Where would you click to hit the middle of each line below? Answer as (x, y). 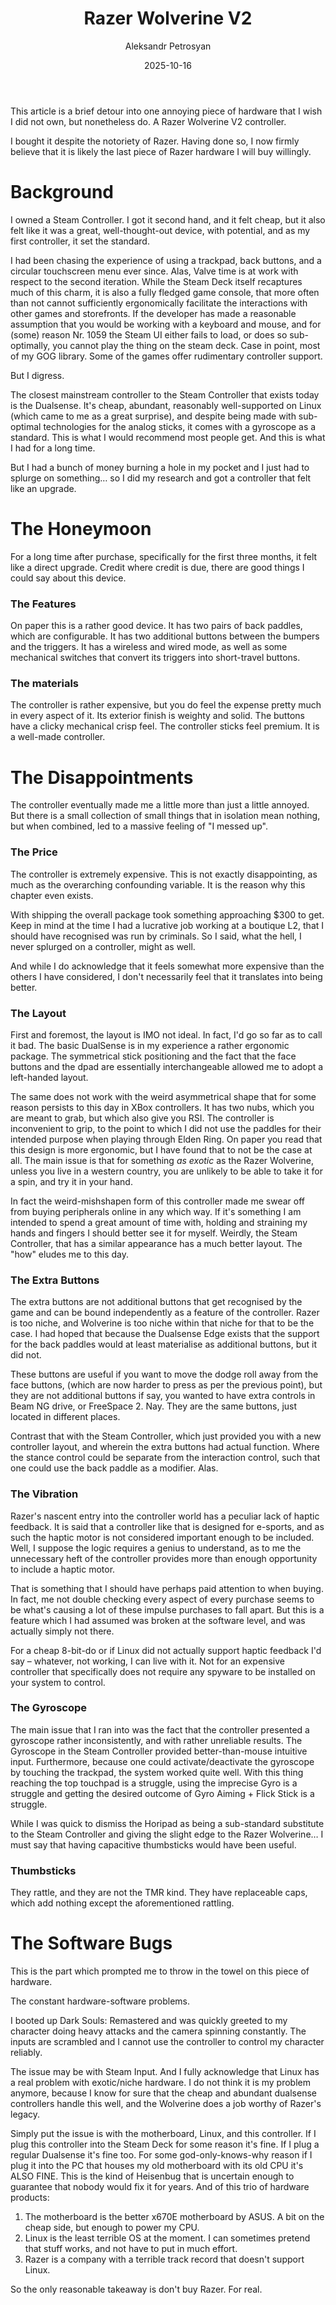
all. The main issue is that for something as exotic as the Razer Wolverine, (162, 1160)
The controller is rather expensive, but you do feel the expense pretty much (166, 705)
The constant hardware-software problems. (100, 2001)
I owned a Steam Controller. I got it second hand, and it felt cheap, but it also (168, 219)
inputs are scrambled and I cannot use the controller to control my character (167, 2042)
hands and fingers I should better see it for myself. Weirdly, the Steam (154, 1233)
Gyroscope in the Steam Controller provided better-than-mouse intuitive (159, 1751)
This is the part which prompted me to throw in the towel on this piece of (160, 1971)
